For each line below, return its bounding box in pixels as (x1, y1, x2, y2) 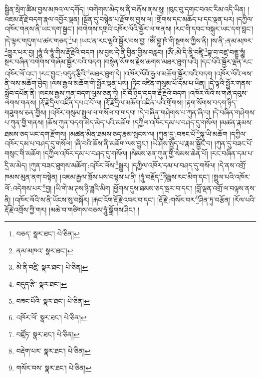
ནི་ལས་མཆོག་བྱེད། (4, 78, 48, 88)
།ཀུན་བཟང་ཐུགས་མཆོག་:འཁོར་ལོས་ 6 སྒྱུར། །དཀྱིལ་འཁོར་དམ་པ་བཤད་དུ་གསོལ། (29, 158, 216, 170)
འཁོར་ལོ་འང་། (4, 68, 37, 78)
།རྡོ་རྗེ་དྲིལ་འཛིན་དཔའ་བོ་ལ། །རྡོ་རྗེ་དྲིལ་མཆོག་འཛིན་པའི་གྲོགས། (38, 97, 183, 108)
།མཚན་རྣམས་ (219, 117, 253, 127)
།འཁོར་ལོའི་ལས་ (214, 68, 253, 78)
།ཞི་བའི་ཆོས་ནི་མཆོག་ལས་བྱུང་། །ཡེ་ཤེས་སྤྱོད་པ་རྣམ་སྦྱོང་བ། (74, 138, 213, 149)
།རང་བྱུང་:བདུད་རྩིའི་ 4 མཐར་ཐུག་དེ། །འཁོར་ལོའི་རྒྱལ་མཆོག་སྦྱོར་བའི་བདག (39, 66, 213, 78)
